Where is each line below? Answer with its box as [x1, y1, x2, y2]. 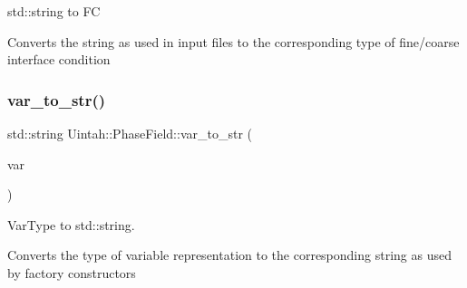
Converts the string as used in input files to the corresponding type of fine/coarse [7, 32, 460, 51]
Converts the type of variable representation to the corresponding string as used [7, 245, 452, 264]
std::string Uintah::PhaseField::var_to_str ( [7, 124, 252, 142]
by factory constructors [7, 263, 136, 282]
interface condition [7, 50, 111, 69]
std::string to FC [7, 2, 101, 20]
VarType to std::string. [7, 215, 135, 234]
